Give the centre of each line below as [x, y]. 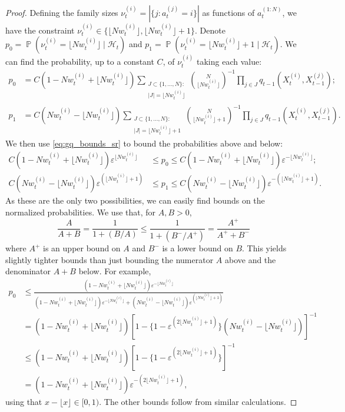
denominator [28, 271]
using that [24, 402]
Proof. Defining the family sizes [62, 12]
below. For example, [115, 271]
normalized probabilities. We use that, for [81, 212]
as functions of [228, 12]
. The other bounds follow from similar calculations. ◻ [198, 402]
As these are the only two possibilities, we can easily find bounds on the [135, 200]
